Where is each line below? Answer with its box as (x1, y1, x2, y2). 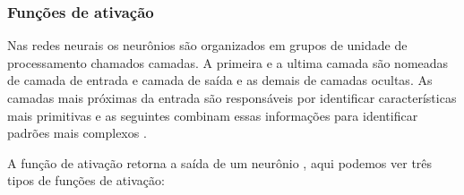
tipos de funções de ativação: (7, 171, 165, 190)
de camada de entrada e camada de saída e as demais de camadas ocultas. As (7, 71, 433, 89)
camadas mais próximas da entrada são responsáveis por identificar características (7, 89, 457, 106)
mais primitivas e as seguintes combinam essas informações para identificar (7, 106, 418, 124)
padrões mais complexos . (7, 123, 147, 142)
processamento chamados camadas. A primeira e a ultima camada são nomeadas (7, 53, 449, 72)
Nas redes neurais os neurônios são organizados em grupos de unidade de (7, 36, 408, 55)
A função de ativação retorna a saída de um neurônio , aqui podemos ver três (7, 153, 433, 172)
